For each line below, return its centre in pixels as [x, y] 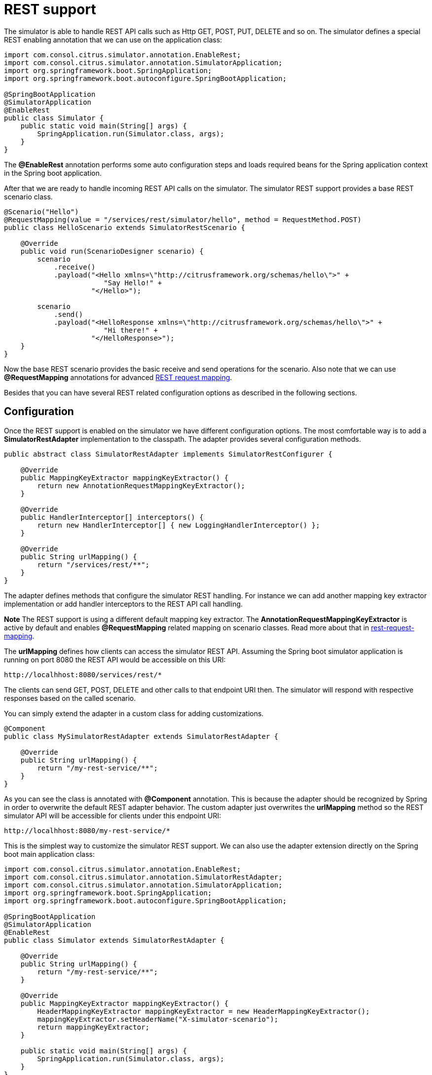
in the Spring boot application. [53, 173]
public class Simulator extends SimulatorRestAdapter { [114, 940]
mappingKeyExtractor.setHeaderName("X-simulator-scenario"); [158, 1019]
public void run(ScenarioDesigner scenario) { [112, 251]
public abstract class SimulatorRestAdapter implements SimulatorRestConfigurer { [168, 454]
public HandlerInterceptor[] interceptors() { [112, 517]
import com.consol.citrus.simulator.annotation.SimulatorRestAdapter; [143, 877]
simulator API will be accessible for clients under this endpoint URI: [113, 815]
